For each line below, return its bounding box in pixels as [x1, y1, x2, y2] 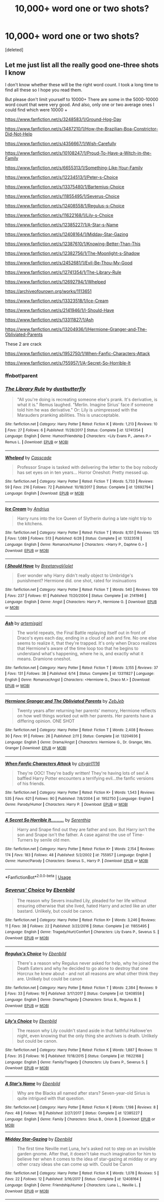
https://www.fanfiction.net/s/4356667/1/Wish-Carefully [5, 140, 117, 146]
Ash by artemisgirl [5, 620, 42, 626]
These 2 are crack [5, 341, 42, 347]
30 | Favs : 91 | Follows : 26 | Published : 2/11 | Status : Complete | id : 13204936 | [5, 734, 141, 739]
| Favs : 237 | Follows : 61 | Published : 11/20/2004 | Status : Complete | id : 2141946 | [5, 593, 146, 598]
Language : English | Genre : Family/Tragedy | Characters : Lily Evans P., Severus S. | [5, 1060, 148, 1065]
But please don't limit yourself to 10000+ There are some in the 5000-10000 [5, 96, 159, 102]
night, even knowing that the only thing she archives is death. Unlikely [17, 1033, 158, 1039]
